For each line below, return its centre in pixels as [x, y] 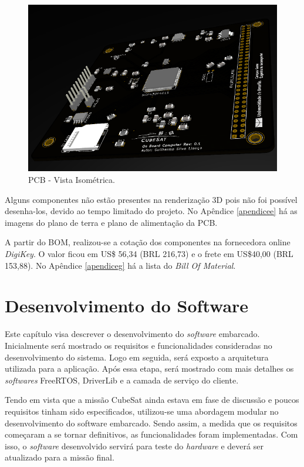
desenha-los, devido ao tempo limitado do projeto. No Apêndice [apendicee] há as [151, 211]
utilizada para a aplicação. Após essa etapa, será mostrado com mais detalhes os [149, 368]
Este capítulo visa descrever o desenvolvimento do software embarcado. [132, 334]
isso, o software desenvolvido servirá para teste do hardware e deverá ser [134, 446]
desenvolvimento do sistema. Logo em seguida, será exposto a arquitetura [137, 357]
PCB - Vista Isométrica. [72, 180]
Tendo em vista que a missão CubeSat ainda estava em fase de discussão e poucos [152, 400]
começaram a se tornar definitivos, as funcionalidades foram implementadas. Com [151, 434]
